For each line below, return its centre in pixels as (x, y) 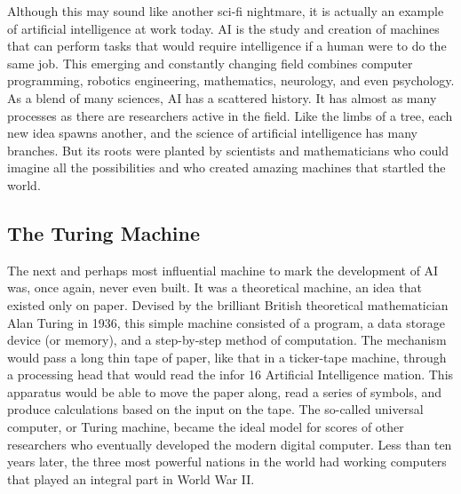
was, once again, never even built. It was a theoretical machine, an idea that (215, 287)
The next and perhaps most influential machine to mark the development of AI (223, 270)
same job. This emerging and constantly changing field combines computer (210, 63)
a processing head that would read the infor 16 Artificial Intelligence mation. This (230, 374)
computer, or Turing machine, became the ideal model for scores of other (206, 427)
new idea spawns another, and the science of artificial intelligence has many (212, 133)
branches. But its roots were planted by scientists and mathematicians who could (228, 150)
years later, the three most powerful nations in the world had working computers (227, 462)
